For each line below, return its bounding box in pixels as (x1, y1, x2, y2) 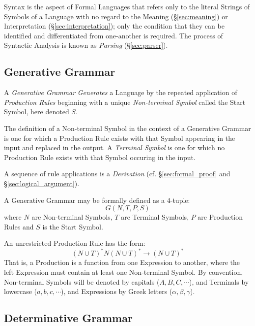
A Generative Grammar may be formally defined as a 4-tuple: (4, 195, 190, 205)
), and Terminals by (189, 276, 249, 287)
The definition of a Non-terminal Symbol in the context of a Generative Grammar (4, 123, 251, 133)
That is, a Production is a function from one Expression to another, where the (4, 257, 240, 267)
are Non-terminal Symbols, (31, 212, 113, 222)
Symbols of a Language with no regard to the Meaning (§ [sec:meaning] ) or (4, 11, 228, 21)
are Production (198, 212, 243, 222)
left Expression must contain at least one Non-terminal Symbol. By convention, (4, 266, 243, 277)
